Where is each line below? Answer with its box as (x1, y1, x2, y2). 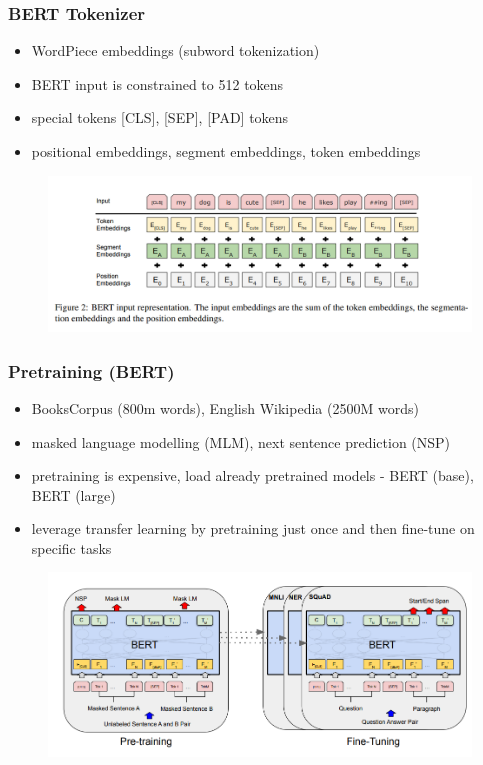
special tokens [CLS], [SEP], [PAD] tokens (31, 107, 289, 128)
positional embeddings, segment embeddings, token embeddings (31, 141, 421, 161)
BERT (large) (31, 484, 116, 505)
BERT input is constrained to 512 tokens (31, 73, 284, 94)
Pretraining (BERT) (8, 358, 175, 383)
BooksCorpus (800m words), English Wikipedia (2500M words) (31, 397, 419, 418)
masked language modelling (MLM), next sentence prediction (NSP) (31, 431, 451, 452)
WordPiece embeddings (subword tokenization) (31, 40, 320, 61)
